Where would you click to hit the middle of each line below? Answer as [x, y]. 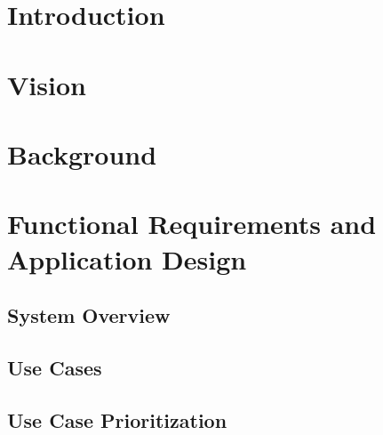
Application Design [127, 258]
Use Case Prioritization [117, 419]
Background [82, 153]
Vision [47, 84]
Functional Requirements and [192, 224]
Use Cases [55, 367]
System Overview [89, 315]
